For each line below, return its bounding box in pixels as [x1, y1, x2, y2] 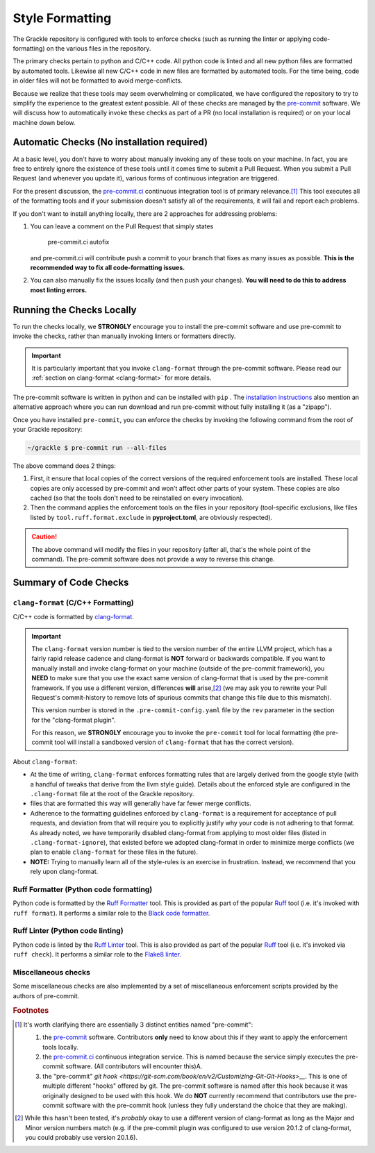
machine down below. [12, 118, 76, 126]
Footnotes [12, 1005, 49, 1015]
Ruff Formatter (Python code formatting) [12, 884, 153, 894]
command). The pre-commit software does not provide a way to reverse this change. [31, 555, 275, 563]
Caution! [31, 532, 58, 541]
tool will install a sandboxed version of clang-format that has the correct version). [54, 738, 294, 746]
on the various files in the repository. [46, 44, 151, 52]
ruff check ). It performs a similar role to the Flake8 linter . [12, 950, 182, 959]
